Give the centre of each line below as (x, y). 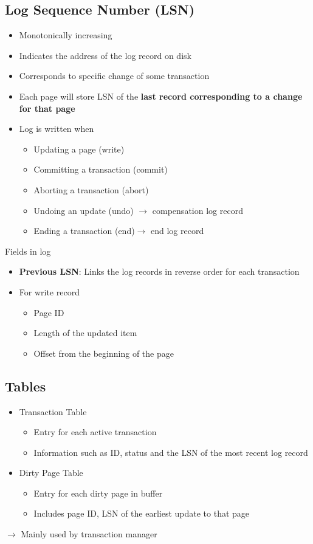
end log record (177, 231)
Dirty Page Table (51, 473)
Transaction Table (53, 411)
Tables (26, 386)
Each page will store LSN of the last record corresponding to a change (161, 96)
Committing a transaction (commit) (101, 169)
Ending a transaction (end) (84, 231)
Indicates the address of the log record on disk (105, 55)
